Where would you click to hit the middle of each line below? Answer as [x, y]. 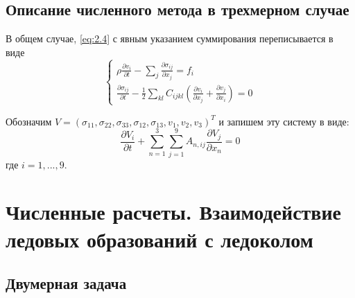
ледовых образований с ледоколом [159, 239]
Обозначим [29, 121]
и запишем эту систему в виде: [284, 121]
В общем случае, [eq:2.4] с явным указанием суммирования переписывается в [170, 38]
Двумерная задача [66, 283]
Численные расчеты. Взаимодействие [173, 212]
